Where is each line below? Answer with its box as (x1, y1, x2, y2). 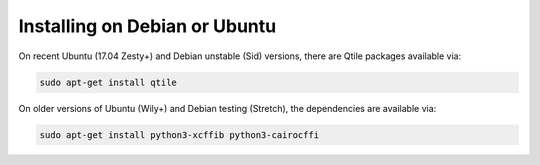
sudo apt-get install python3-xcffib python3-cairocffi (39, 129, 320, 140)
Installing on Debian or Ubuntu (18, 15, 277, 37)
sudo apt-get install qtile (39, 76, 177, 88)
